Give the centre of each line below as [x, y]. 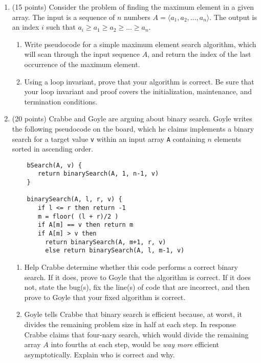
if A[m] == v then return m [85, 225]
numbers [137, 17]
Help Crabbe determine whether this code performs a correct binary [131, 267]
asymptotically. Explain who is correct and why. [100, 354]
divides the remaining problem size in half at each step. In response [130, 324]
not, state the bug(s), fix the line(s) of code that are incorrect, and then [137, 287]
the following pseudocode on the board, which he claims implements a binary [133, 128]
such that [61, 27]
